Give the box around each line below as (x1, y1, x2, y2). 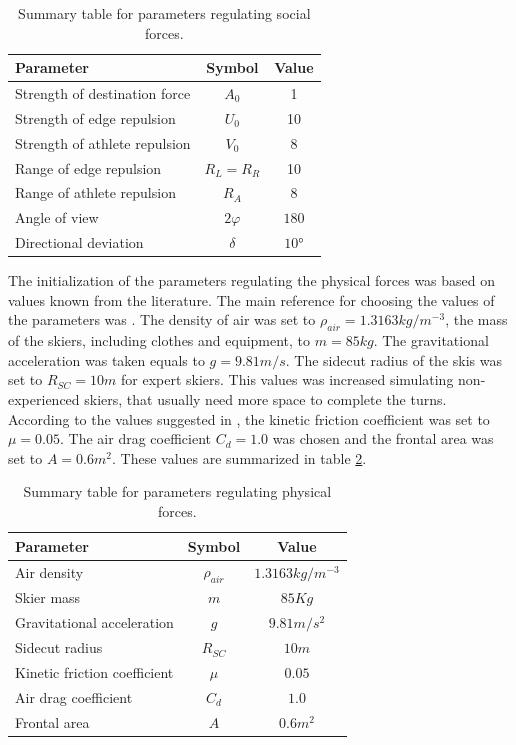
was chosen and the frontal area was (272, 428, 494, 449)
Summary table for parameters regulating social (18, 3, 311, 23)
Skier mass (15, 587, 81, 608)
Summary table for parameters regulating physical (23, 481, 332, 502)
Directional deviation (15, 232, 144, 253)
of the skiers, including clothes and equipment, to (8, 330, 311, 351)
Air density (15, 561, 84, 582)
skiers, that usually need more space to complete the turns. (84, 388, 447, 409)
